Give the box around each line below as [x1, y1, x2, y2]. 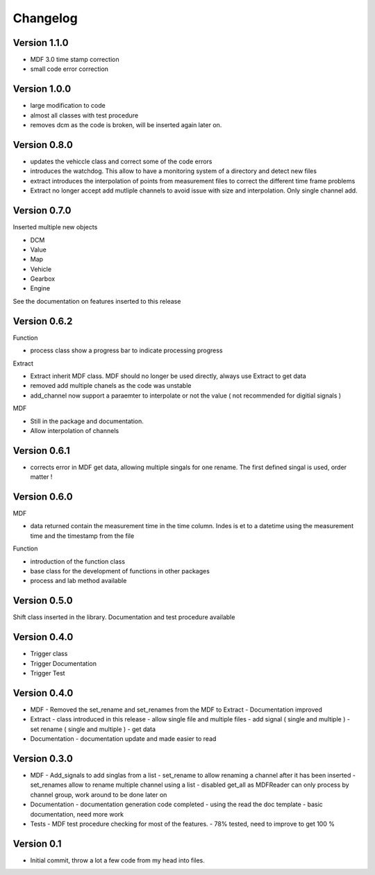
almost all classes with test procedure [30, 111, 139, 120]
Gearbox [30, 275, 56, 283]
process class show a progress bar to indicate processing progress [30, 346, 223, 354]
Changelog [12, 10, 78, 26]
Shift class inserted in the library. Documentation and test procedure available [12, 613, 235, 621]
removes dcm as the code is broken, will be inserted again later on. [30, 121, 222, 129]
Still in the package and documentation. [30, 417, 144, 425]
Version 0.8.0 [12, 139, 73, 151]
